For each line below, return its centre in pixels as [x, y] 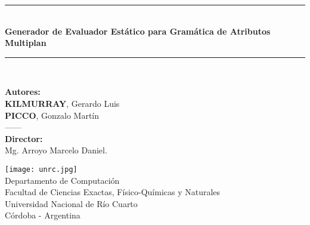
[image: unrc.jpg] [41, 169]
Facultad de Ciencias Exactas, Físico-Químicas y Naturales [113, 192]
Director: [24, 138]
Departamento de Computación [62, 180]
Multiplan [26, 43]
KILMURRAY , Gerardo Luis [62, 103]
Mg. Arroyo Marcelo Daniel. [56, 150]
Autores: [23, 92]
